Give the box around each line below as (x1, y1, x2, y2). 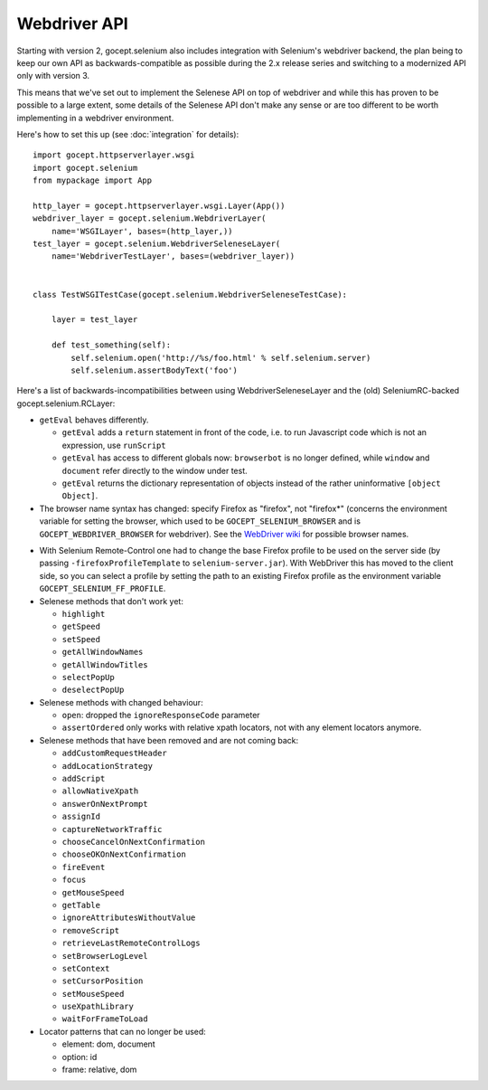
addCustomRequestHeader (61, 748, 167, 759)
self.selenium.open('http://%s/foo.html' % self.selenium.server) (70, 353, 371, 363)
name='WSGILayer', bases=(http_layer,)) (51, 226, 234, 236)
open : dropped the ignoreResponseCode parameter (61, 710, 261, 721)
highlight (61, 609, 106, 619)
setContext (61, 963, 110, 973)
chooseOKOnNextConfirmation (61, 849, 187, 859)
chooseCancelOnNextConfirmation (61, 837, 205, 847)
